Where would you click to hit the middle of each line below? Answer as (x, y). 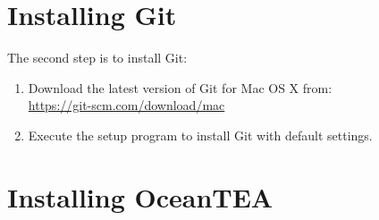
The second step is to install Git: (97, 58)
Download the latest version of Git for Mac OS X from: (180, 87)
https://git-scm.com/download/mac (126, 105)
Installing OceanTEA (140, 196)
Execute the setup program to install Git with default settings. (200, 135)
